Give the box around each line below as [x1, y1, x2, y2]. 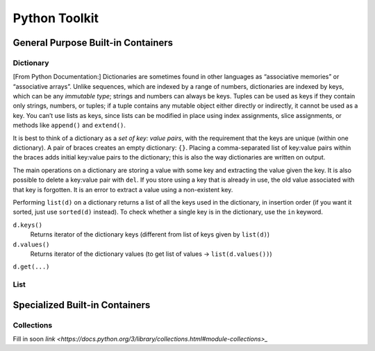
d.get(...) [12, 263, 50, 271]
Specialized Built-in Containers [12, 299, 151, 311]
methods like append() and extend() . [12, 121, 126, 130]
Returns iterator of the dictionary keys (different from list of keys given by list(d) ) [30, 230, 270, 239]
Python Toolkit [12, 10, 99, 26]
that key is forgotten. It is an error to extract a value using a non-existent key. [12, 185, 233, 194]
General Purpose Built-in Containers [12, 37, 174, 49]
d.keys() [12, 221, 43, 229]
